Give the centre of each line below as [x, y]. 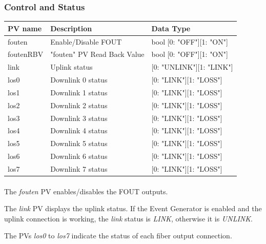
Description [71, 28]
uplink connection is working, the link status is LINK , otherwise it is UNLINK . [128, 218]
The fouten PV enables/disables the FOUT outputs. [86, 191]
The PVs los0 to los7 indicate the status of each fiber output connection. [118, 236]
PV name [25, 28]
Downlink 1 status [79, 92]
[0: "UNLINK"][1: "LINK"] [192, 67]
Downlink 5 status [79, 143]
